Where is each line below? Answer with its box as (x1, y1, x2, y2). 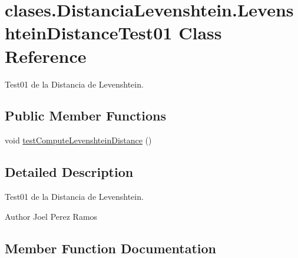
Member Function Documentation (5, 239, 217, 257)
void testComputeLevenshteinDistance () (5, 134, 152, 146)
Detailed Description (5, 163, 134, 181)
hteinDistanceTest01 (5, 21, 173, 45)
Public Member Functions (5, 106, 166, 125)
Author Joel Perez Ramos (5, 210, 98, 222)
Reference (5, 43, 87, 68)
